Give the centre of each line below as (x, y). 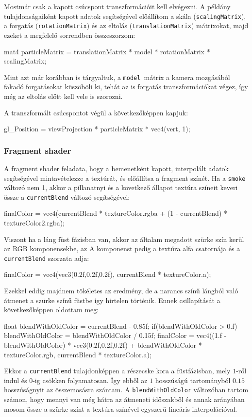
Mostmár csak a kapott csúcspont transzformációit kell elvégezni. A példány (117, 6)
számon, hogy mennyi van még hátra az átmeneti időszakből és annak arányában (124, 399)
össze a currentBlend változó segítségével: (67, 197)
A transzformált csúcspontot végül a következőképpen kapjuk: (96, 112)
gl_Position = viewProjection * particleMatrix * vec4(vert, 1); (97, 129)
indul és (16, 380)
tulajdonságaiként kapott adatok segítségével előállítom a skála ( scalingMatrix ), (125, 16)
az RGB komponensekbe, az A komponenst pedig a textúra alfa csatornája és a (122, 249)
